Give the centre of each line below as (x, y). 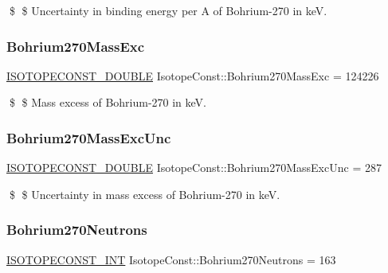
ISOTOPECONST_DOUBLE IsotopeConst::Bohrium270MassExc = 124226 (193, 75)
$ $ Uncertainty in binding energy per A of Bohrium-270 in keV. (168, 10)
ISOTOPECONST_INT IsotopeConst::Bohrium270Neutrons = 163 (171, 259)
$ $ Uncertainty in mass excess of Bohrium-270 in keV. (145, 194)
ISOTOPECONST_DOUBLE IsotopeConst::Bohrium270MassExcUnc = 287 (194, 168)
